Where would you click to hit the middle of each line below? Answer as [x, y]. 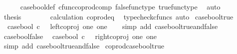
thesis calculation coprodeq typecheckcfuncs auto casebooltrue [118, 16]
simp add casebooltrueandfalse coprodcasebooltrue [84, 46]
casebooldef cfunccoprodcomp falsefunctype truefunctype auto [120, 6]
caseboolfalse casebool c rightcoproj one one [80, 36]
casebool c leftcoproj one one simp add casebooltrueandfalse [113, 26]
